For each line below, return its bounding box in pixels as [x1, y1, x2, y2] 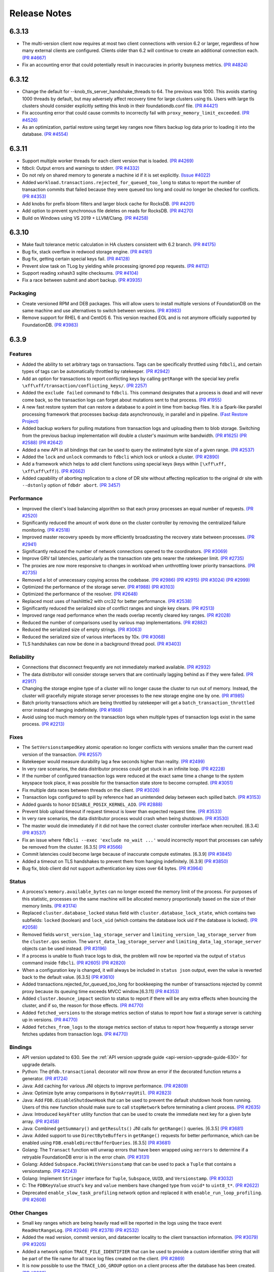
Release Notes [9, 8, 72, 19]
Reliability [9, 653, 35, 660]
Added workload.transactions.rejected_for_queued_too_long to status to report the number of [22, 179, 241, 185]
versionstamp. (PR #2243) [22, 1168, 77, 1174]
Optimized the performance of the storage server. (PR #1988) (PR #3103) [22, 584, 175, 590]
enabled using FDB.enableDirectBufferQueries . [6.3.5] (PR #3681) [22, 1140, 171, 1146]
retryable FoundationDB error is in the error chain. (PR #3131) [22, 1154, 150, 1160]
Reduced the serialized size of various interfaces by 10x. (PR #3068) [22, 633, 166, 640]
